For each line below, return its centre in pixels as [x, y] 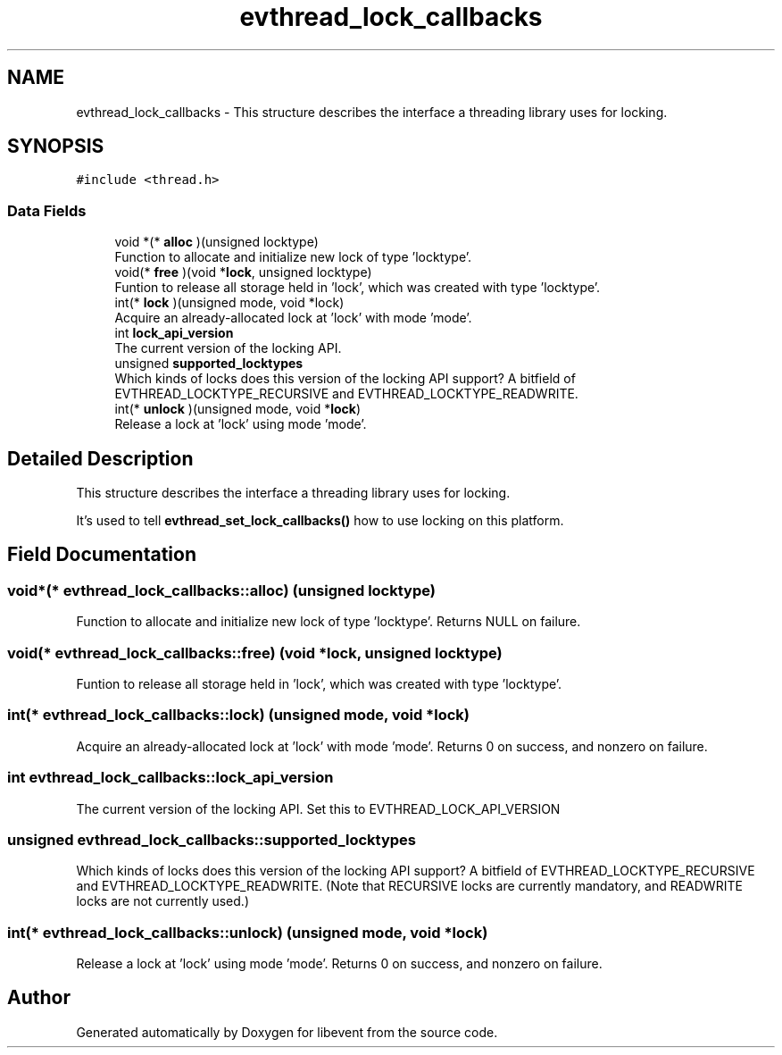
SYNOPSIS [56, 147]
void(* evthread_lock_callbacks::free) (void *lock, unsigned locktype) [255, 653]
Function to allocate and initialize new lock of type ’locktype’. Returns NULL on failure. [329, 622]
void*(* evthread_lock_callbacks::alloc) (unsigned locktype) [221, 590]
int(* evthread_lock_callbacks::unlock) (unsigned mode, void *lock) [248, 932]
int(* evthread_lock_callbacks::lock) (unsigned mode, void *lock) [238, 715]
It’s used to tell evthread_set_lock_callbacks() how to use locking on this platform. [320, 521]
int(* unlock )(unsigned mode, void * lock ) [238, 409]
